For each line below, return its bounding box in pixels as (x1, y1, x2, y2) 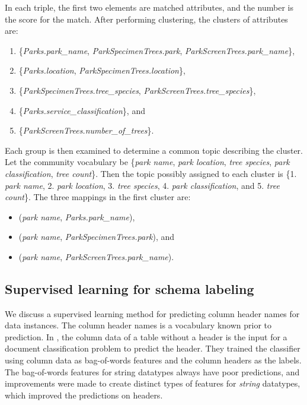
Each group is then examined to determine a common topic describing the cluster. (5, 144, 303, 156)
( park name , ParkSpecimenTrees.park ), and (18, 230, 175, 243)
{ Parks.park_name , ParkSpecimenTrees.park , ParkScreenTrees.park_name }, (18, 44, 295, 56)
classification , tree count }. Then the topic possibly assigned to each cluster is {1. (5, 167, 297, 179)
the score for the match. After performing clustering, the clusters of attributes (5, 12, 288, 25)
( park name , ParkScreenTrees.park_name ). (18, 250, 174, 262)
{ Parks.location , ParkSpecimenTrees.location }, (18, 64, 186, 77)
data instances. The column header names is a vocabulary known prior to (5, 319, 272, 331)
